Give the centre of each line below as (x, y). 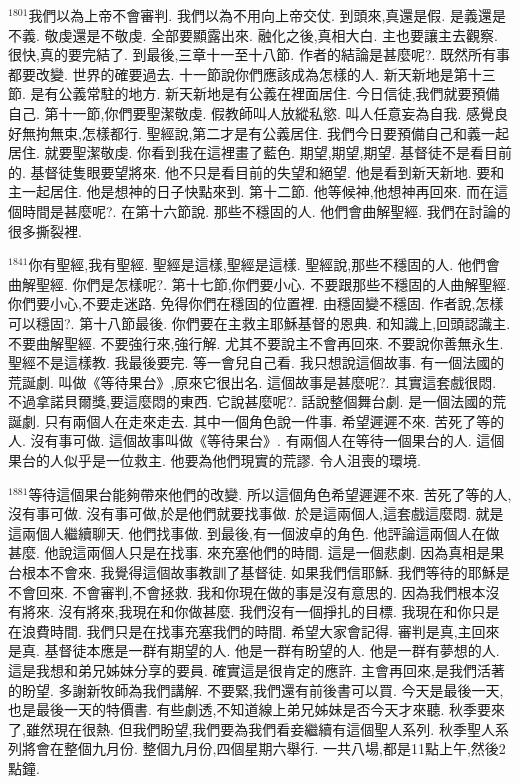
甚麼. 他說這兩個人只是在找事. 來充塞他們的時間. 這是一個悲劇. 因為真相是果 (256, 552)
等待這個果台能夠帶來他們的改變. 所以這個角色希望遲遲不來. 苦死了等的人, (270, 493)
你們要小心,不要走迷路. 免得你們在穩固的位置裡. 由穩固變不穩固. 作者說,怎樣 (256, 303)
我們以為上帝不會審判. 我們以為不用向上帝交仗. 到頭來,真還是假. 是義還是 (267, 15)
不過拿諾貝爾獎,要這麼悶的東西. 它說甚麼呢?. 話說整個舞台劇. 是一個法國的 (250, 401)
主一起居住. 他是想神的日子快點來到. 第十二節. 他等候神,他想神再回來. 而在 (251, 191)
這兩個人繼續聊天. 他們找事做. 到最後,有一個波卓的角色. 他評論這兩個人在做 (254, 532)
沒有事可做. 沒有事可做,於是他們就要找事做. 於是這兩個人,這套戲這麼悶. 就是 (256, 513)
